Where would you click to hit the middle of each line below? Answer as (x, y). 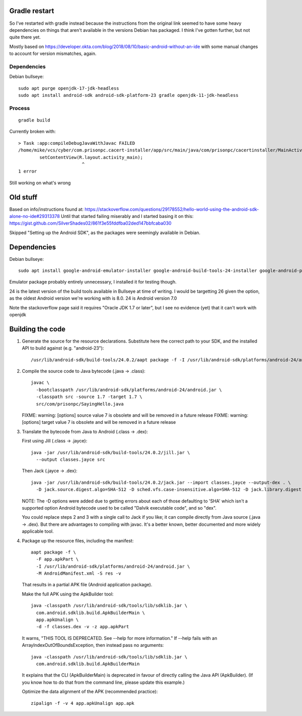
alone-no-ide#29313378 (34, 216)
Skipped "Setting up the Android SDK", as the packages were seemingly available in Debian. (105, 233)
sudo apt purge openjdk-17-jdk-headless (69, 88)
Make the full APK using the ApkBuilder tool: (68, 594)
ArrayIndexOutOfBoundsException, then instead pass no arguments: (93, 645)
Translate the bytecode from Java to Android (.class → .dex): (85, 431)
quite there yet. (25, 37)
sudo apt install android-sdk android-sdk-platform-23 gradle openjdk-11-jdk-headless (128, 95)
